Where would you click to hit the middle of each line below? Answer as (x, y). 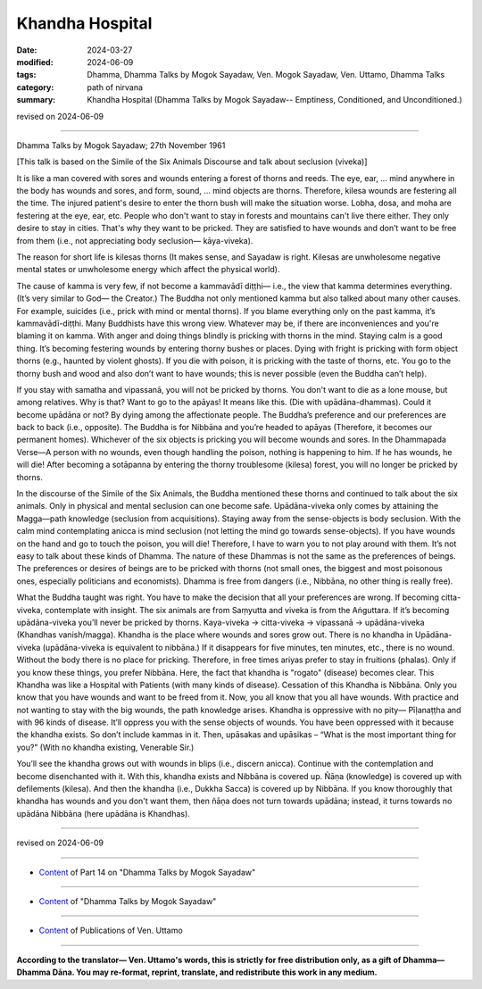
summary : (36, 100)
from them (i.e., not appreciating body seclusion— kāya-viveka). (135, 240)
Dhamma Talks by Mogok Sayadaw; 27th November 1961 (121, 145)
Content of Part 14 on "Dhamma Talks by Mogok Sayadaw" (147, 872)
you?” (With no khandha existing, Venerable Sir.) (105, 747)
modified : (35, 62)
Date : (27, 50)
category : (35, 87)
